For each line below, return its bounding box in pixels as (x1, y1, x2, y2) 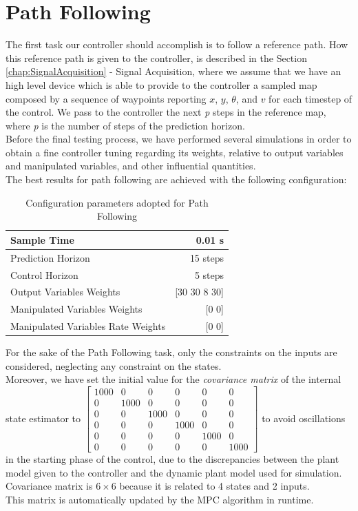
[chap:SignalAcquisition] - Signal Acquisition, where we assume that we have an (6, 64, 341, 79)
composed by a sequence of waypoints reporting (6, 91, 207, 105)
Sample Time (10, 232, 74, 247)
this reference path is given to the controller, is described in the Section (6, 50, 307, 65)
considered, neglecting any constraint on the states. (6, 358, 222, 373)
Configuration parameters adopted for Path (25, 195, 209, 209)
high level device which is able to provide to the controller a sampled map (6, 77, 317, 92)
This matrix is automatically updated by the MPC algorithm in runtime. (6, 492, 314, 506)
